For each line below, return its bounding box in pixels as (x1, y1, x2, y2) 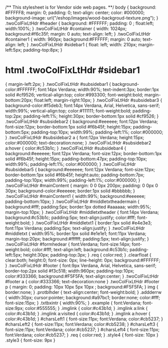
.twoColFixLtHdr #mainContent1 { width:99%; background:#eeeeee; (5, 193, 146, 199)
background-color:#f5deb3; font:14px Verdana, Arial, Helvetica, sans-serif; (5, 102, 160, 108)
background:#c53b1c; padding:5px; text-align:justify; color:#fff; (5, 214, 136, 220)
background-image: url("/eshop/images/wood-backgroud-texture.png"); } (5, 15, 158, 21)
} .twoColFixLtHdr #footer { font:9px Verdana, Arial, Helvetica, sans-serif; (5, 262, 156, 268)
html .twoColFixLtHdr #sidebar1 (5, 65, 140, 76)
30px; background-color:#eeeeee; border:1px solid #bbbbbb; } (5, 188, 135, 194)
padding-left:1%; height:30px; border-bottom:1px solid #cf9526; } (23, 113, 159, 119)
